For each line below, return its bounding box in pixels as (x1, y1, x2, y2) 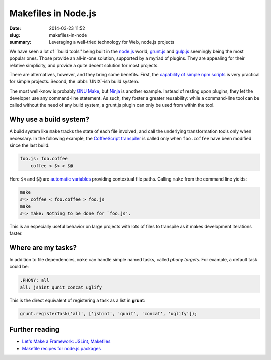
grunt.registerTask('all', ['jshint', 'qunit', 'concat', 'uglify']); (20, 311, 198, 316)
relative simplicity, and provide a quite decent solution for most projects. (9, 62, 159, 68)
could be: (9, 264, 29, 270)
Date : (9, 25, 21, 31)
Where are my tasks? (9, 243, 77, 252)
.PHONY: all (20, 277, 50, 283)
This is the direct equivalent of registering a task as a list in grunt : (9, 297, 145, 303)
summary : (9, 39, 32, 45)
